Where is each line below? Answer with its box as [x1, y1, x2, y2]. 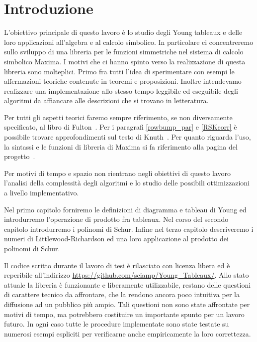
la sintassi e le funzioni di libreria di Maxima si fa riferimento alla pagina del [4, 141, 238, 152]
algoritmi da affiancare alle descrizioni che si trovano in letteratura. [4, 95, 209, 106]
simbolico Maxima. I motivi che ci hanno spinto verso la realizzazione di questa [4, 56, 246, 66]
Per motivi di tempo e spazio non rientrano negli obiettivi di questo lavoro [4, 168, 231, 178]
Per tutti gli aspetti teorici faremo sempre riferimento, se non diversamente [4, 112, 233, 122]
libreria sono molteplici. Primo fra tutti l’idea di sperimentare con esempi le [4, 66, 235, 76]
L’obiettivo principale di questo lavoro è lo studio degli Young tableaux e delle [4, 27, 243, 37]
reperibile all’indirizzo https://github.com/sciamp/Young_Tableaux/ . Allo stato [4, 270, 249, 280]
